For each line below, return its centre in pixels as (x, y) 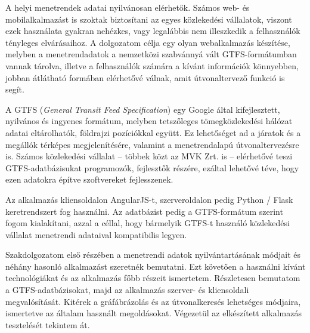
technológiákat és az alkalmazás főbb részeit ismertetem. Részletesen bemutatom (153, 278)
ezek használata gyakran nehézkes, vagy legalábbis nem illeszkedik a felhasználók (153, 31)
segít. (15, 89)
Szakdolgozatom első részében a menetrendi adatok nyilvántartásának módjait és (153, 255)
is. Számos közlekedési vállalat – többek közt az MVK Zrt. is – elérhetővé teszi (149, 156)
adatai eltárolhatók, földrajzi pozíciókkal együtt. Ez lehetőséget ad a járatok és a (153, 132)
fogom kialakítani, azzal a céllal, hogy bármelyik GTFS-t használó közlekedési (148, 223)
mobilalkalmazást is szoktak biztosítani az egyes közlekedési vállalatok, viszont (149, 19)
